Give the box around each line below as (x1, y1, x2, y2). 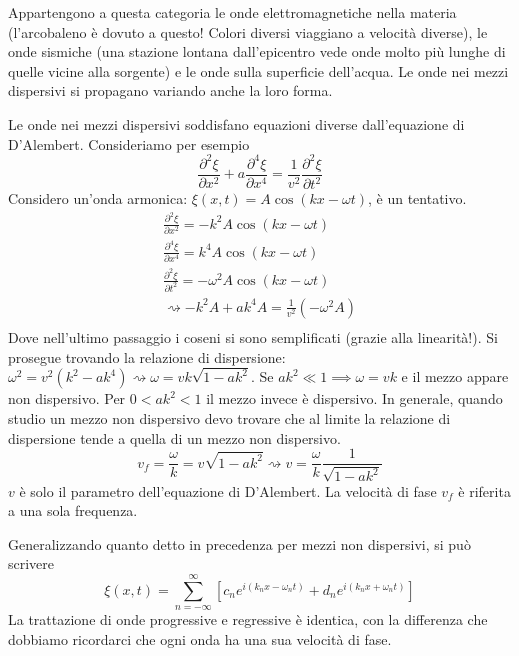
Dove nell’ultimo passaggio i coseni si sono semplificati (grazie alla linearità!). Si (8, 326, 498, 347)
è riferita (458, 480, 511, 501)
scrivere (8, 553, 55, 574)
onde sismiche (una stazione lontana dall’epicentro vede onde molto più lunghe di (8, 41, 506, 62)
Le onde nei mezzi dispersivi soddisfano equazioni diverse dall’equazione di (8, 113, 465, 134)
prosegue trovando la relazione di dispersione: (8, 346, 286, 367)
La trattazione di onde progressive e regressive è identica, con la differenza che (8, 609, 488, 630)
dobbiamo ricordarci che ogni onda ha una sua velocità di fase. (8, 628, 392, 649)
